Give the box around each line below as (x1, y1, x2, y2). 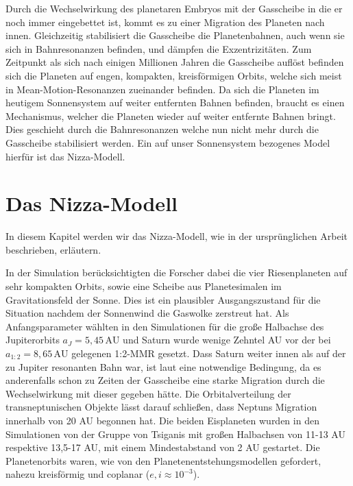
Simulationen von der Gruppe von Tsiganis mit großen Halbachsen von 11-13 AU (5, 426, 345, 441)
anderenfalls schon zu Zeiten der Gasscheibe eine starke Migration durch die (5, 373, 325, 387)
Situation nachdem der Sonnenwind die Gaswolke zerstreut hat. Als (5, 306, 289, 320)
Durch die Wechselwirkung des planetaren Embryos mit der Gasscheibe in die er (5, 1, 343, 15)
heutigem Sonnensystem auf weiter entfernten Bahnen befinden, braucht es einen (5, 95, 345, 110)
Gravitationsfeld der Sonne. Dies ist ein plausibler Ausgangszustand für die (5, 292, 321, 306)
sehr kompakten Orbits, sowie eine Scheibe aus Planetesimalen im (5, 279, 282, 293)
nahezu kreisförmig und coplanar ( (5, 467, 150, 481)
